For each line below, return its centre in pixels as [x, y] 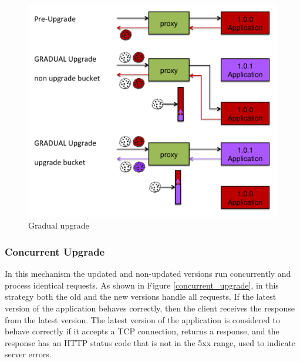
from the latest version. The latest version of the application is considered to [142, 319]
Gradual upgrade [59, 225]
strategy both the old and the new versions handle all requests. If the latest [141, 296]
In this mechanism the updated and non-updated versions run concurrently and [148, 274]
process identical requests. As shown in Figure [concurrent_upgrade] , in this [142, 285]
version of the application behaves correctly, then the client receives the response [150, 308]
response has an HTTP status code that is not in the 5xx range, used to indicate [150, 342]
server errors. [28, 354]
